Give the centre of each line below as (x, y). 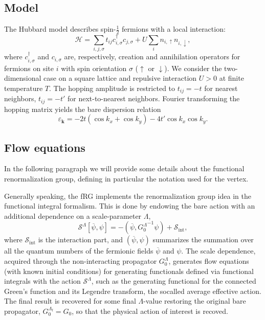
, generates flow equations (209, 261)
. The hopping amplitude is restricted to (112, 88)
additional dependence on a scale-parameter (73, 215)
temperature (24, 88)
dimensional (23, 78)
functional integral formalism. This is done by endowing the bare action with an (130, 206)
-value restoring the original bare (195, 301)
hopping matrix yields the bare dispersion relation (83, 109)
